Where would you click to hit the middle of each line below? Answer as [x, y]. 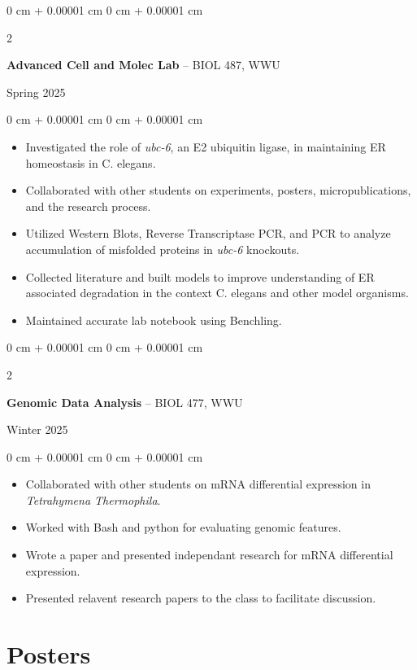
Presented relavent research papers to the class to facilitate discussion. [201, 598]
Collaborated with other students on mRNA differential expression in [198, 484]
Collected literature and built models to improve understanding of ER [200, 276]
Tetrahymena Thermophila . [93, 499]
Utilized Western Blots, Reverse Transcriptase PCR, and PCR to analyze [208, 233]
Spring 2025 [36, 92]
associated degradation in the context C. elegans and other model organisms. [217, 293]
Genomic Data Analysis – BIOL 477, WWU [125, 402]
